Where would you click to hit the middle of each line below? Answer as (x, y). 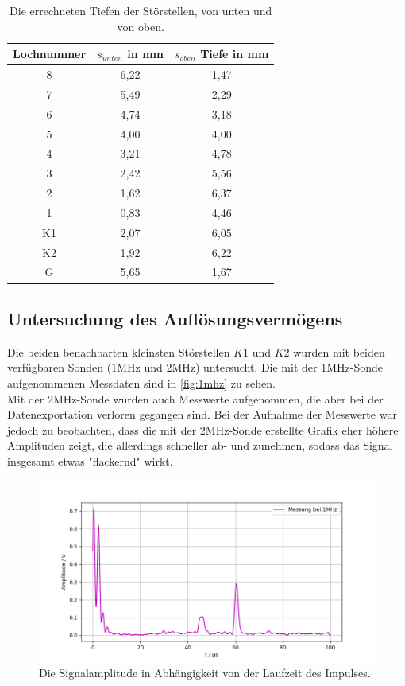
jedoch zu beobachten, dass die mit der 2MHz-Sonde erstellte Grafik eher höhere (203, 429)
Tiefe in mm (235, 54)
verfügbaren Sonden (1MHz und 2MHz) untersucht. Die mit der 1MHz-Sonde (195, 367)
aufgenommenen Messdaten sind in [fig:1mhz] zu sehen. (141, 382)
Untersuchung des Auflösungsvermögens (175, 318)
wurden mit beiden (339, 351)
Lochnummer (50, 54)
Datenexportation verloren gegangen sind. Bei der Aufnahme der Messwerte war (202, 414)
